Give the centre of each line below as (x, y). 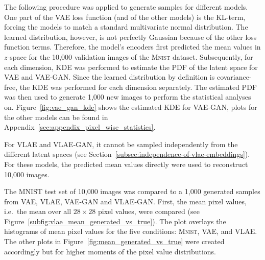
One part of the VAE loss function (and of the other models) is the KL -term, (125, 17)
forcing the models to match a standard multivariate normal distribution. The (126, 27)
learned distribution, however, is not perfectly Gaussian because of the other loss (130, 37)
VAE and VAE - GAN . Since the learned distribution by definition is (110, 77)
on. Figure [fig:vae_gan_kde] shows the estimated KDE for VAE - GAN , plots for (131, 107)
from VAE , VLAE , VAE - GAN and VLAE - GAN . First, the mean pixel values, (125, 201)
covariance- (234, 77)
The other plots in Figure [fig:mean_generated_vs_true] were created (114, 241)
